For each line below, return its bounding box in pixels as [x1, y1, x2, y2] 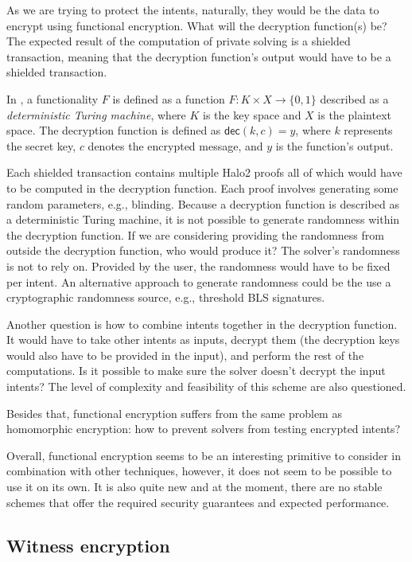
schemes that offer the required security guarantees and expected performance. [6, 494, 390, 510]
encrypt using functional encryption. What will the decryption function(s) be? [6, 17, 387, 33]
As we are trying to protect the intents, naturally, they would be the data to [6, 2, 379, 18]
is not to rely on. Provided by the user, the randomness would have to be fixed [6, 257, 391, 274]
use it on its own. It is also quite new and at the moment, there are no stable [6, 478, 383, 495]
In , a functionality [6, 90, 99, 107]
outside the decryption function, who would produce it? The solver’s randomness [6, 242, 400, 259]
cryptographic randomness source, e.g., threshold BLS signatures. [6, 289, 325, 306]
